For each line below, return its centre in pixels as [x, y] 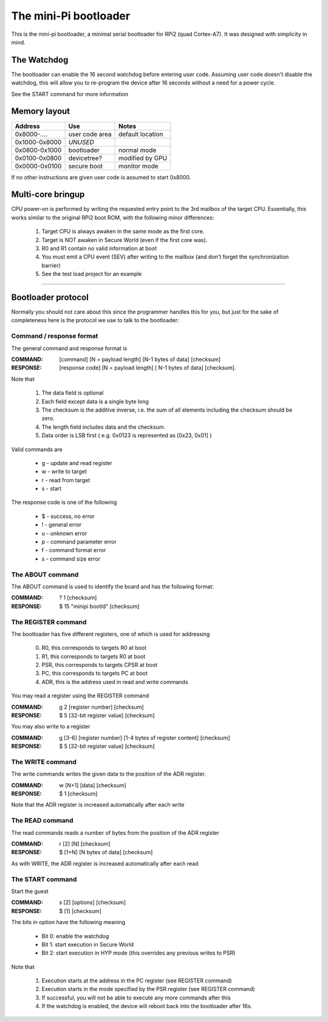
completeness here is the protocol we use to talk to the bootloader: [95, 320]
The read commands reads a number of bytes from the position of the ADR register [115, 832]
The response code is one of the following [64, 502]
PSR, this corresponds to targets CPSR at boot [100, 665]
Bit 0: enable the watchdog [75, 936]
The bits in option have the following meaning [68, 922]
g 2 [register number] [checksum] [101, 707]
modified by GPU [143, 158]
